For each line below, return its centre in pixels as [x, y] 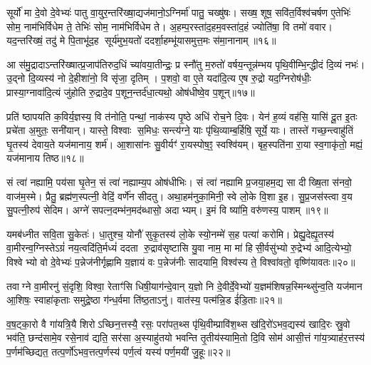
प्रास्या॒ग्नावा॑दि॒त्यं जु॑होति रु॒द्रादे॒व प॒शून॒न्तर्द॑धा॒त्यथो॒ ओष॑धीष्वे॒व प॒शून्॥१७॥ [131, 92]
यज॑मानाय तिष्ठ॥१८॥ [45, 158]
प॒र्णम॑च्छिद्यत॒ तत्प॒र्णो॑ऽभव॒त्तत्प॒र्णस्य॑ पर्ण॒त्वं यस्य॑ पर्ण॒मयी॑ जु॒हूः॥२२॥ [119, 351]
